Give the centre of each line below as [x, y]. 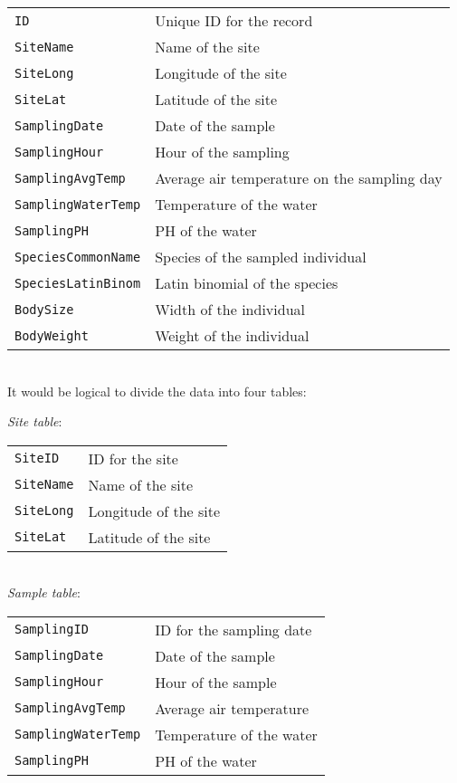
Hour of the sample [216, 682]
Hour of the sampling [222, 152]
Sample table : [44, 592]
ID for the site [133, 458]
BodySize [44, 309]
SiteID [37, 458]
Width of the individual [230, 309]
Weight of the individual [232, 335]
